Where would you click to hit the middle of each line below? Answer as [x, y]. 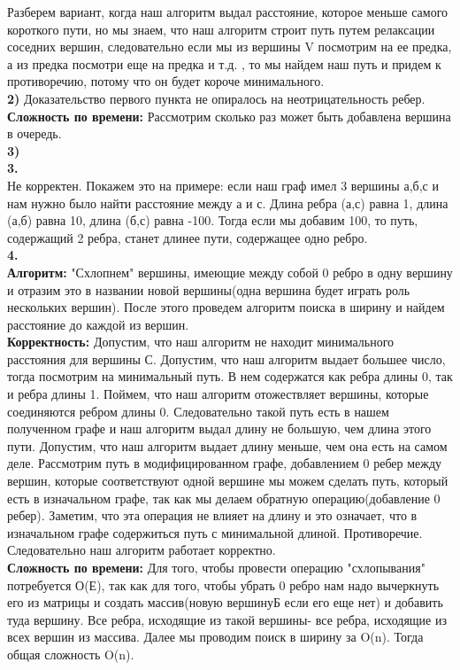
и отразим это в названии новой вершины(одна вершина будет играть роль [209, 289]
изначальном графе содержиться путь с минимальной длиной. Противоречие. [215, 532]
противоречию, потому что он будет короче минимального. [166, 81]
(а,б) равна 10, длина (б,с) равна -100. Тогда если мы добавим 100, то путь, [213, 220]
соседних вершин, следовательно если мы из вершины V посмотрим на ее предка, [230, 47]
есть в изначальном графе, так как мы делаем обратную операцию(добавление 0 [224, 498]
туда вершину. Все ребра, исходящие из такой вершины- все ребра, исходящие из [227, 619]
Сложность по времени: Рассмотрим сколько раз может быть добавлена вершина [229, 116]
